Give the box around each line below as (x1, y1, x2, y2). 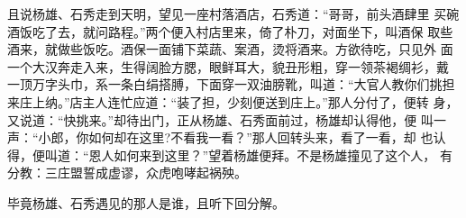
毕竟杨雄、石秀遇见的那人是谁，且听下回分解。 (7, 193, 285, 212)
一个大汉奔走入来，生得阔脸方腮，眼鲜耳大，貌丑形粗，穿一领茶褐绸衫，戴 (7, 57, 449, 76)
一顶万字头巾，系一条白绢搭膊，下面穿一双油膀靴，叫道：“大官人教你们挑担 (7, 75, 455, 94)
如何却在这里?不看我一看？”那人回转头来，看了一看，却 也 (88, 128, 434, 147)
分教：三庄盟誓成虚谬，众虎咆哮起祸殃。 (7, 163, 247, 182)
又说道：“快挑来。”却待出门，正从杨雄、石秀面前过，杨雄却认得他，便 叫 (7, 110, 434, 129)
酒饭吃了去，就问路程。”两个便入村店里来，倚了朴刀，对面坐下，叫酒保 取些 (7, 22, 453, 41)
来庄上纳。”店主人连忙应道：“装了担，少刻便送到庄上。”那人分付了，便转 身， (7, 92, 459, 111)
